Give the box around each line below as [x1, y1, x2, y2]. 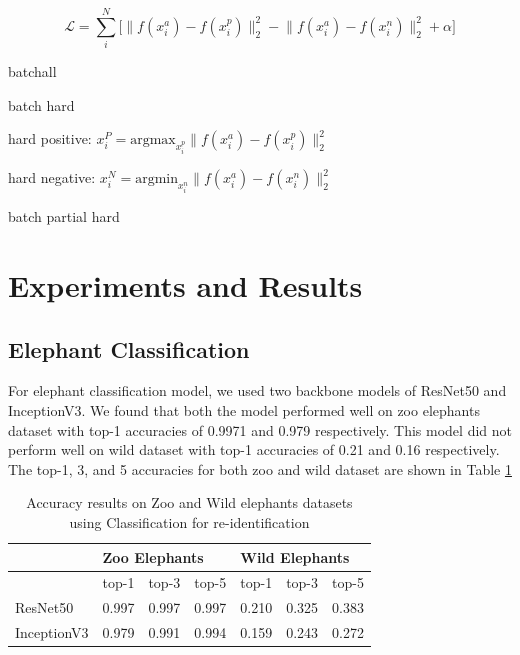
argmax [130, 133, 176, 148]
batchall [8, 61, 57, 82]
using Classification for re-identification [69, 512, 310, 533]
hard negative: [8, 167, 96, 188]
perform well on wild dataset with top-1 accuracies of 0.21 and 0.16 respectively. [8, 439, 500, 460]
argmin [135, 172, 178, 187]
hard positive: [8, 128, 92, 149]
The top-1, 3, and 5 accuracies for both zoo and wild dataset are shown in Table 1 [8, 458, 512, 479]
